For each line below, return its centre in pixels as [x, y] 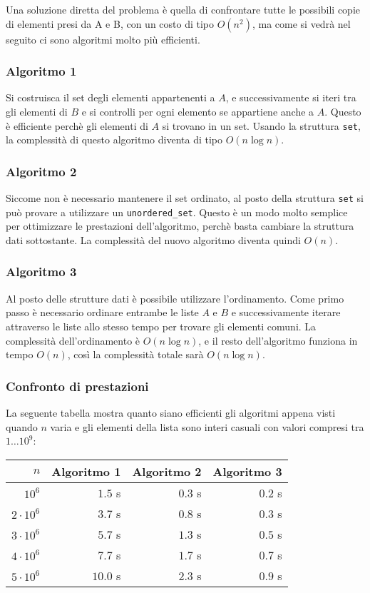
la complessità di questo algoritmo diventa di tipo [114, 140]
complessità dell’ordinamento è [73, 340]
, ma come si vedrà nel [301, 23]
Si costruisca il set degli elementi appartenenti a [111, 97]
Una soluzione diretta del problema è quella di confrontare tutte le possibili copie [183, 9]
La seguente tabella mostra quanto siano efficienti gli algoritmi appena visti [171, 412]
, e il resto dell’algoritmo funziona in [278, 340]
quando [22, 426]
